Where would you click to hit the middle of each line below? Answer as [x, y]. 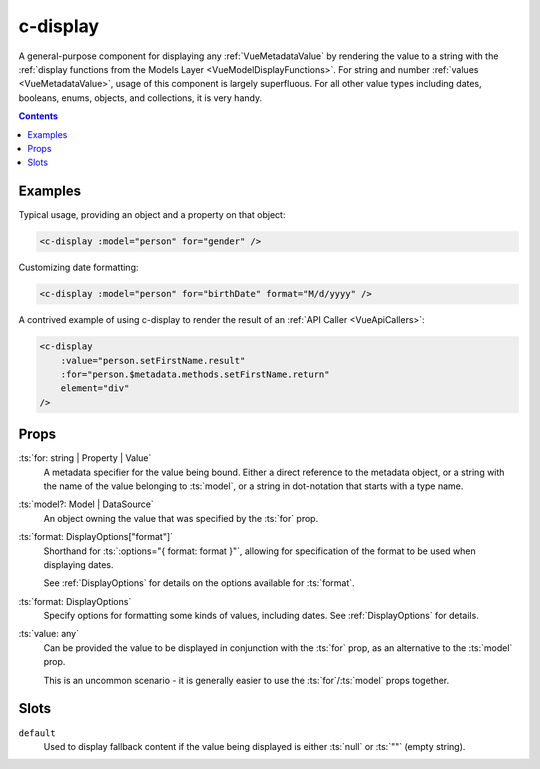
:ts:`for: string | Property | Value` [85, 458]
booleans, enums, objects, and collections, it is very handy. [140, 97]
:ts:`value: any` [49, 634]
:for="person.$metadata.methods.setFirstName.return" [195, 374]
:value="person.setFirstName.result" [153, 360]
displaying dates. [78, 564]
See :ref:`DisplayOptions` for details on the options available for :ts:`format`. [199, 583]
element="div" [95, 388]
